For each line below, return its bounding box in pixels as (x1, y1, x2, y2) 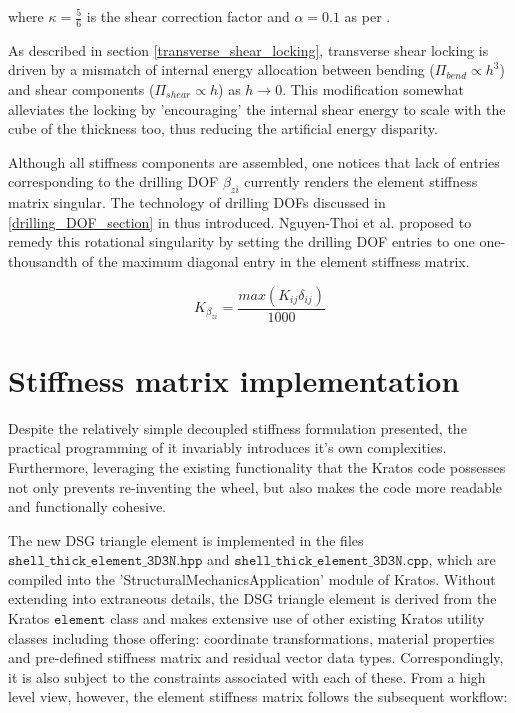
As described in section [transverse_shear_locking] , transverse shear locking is (8, 39, 489, 60)
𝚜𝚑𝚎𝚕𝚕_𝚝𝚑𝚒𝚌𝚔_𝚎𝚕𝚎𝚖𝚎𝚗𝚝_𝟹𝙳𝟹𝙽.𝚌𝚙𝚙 (234, 554, 429, 569)
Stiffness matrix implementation (8, 359, 460, 400)
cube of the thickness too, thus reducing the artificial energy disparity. (8, 118, 438, 139)
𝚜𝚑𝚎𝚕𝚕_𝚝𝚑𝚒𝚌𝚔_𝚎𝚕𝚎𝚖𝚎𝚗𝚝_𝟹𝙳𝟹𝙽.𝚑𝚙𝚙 (8, 554, 203, 569)
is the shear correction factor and (86, 6, 290, 26)
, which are (428, 549, 496, 570)
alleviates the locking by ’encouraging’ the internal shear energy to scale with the (8, 98, 506, 119)
